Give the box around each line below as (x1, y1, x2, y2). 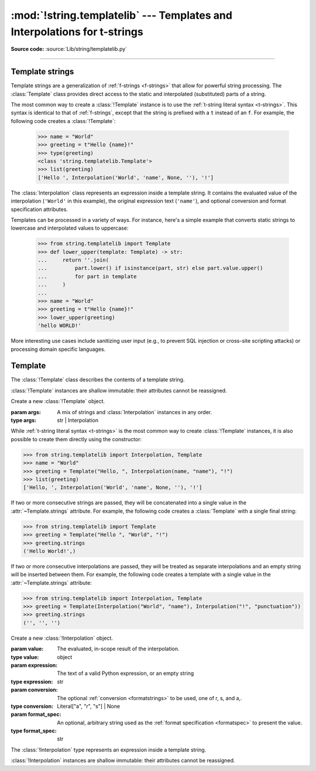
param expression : (11, 661, 58, 668)
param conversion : (11, 686, 58, 694)
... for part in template (37, 273, 137, 279)
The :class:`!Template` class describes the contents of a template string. (11, 376, 185, 383)
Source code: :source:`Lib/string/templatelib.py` (11, 46, 128, 53)
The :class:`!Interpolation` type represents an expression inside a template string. (11, 746, 207, 753)
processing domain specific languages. (11, 346, 106, 353)
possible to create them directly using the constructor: (11, 435, 142, 442)
